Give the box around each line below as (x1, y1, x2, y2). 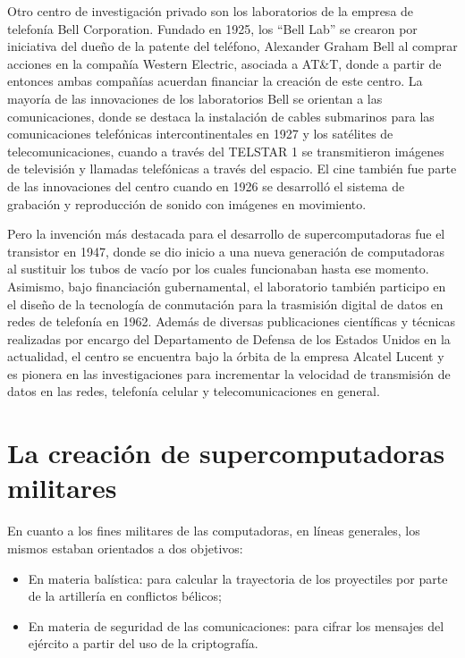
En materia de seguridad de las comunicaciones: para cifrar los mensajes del (28, 616, 444, 635)
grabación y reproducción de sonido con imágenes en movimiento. (7, 194, 367, 213)
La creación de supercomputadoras (7, 434, 445, 471)
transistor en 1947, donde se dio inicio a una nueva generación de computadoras (7, 241, 444, 260)
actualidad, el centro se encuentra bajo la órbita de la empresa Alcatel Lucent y (7, 347, 444, 366)
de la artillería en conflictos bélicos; (28, 586, 222, 605)
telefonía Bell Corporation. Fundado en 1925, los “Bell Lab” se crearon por (7, 19, 418, 38)
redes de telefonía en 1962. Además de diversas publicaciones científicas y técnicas (7, 312, 456, 331)
